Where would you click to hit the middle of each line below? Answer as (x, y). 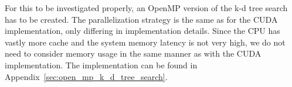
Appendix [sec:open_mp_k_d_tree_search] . (86, 76)
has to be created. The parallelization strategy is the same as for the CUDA (141, 19)
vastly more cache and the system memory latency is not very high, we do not (145, 42)
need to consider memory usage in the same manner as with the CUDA (133, 53)
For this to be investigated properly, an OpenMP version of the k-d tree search (146, 8)
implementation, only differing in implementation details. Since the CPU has (142, 31)
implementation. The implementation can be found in (101, 65)
